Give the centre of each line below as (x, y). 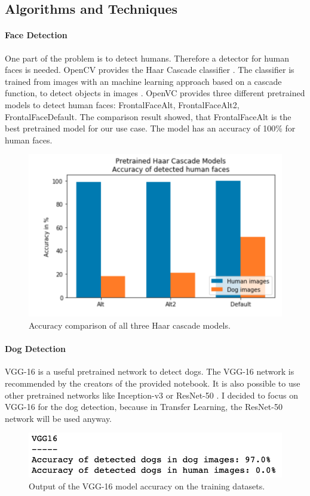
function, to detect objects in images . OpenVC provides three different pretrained (155, 93)
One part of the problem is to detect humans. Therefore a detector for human (147, 58)
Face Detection (36, 35)
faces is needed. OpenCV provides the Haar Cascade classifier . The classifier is (150, 70)
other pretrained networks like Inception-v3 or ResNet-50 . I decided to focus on (151, 395)
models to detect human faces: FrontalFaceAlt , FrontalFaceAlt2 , (122, 104)
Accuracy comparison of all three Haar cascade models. (130, 325)
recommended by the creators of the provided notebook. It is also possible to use (153, 383)
